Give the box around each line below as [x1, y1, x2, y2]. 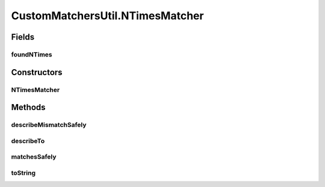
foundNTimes [11, 50, 52, 58]
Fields [11, 32, 35, 42]
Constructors [11, 67, 63, 78]
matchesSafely [11, 153, 57, 161]
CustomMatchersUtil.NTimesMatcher [11, 9, 204, 22]
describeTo [11, 136, 45, 145]
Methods [11, 102, 46, 112]
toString [11, 168, 36, 177]
